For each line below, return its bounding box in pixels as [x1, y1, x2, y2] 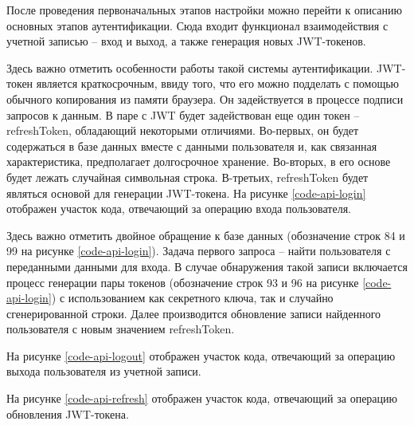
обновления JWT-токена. [6, 405, 129, 422]
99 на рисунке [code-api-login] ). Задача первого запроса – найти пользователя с [6, 242, 391, 259]
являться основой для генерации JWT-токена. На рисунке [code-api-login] [6, 184, 366, 201]
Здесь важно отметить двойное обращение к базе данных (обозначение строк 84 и [6, 226, 405, 243]
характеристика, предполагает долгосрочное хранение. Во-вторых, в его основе [6, 153, 391, 170]
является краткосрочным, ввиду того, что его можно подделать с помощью [36, 75, 400, 92]
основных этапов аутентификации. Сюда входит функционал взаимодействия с [6, 17, 389, 33]
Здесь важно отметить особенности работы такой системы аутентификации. [6, 59, 373, 76]
